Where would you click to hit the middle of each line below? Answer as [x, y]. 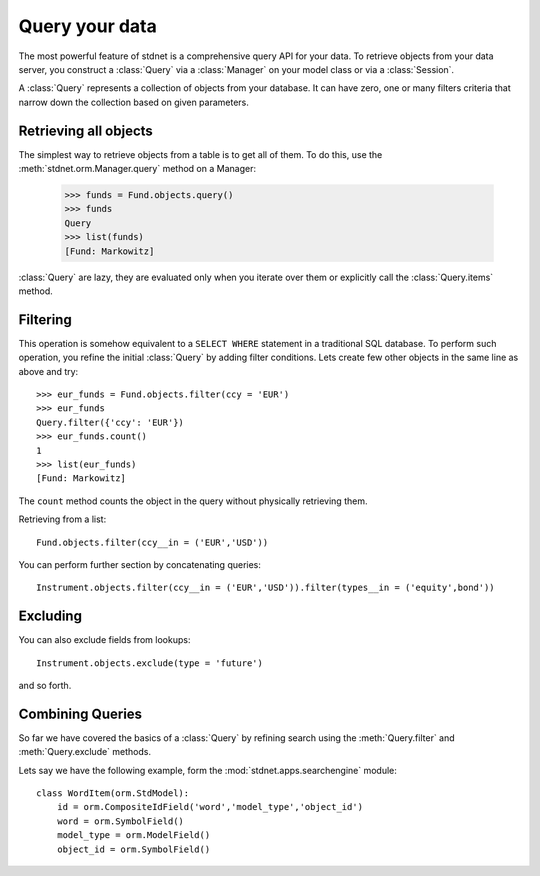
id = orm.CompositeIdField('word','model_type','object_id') [210, 807]
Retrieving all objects [86, 130]
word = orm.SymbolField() [120, 821]
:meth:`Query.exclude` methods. [85, 752]
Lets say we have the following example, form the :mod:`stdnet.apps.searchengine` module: [207, 770]
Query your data [87, 26]
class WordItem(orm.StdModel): [113, 793]
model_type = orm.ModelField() [133, 835]
